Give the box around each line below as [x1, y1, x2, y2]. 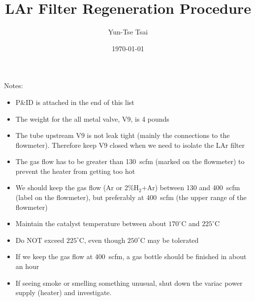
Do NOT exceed [15, 234, 64, 245]
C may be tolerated [140, 234, 199, 245]
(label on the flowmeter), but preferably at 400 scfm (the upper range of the [15, 192, 247, 202]
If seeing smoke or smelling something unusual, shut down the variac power [15, 277, 243, 288]
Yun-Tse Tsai [108, 27, 148, 37]
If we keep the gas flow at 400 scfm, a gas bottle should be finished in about [15, 251, 247, 262]
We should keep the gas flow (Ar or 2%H [15, 182, 139, 193]
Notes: [4, 80, 23, 91]
